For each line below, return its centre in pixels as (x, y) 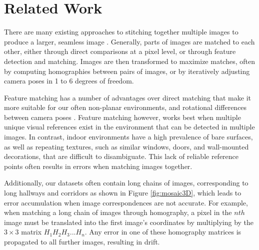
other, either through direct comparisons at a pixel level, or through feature (120, 51)
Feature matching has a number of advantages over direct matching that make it (127, 97)
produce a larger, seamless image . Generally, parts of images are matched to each (129, 41)
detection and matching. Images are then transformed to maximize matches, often (129, 61)
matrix (31, 232)
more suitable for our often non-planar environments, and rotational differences (125, 107)
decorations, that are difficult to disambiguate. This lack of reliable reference (121, 156)
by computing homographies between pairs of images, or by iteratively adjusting (127, 71)
